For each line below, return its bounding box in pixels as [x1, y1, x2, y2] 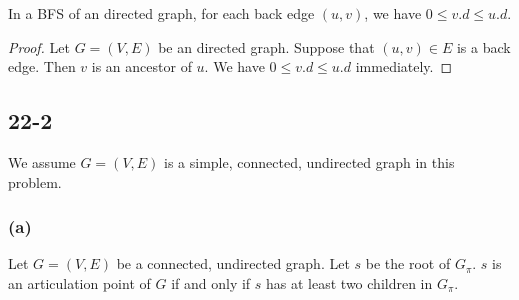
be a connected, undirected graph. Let [116, 253, 350, 274]
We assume [8, 151, 76, 172]
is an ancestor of [91, 56, 192, 77]
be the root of [365, 253, 451, 274]
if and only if [171, 272, 251, 293]
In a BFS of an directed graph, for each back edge [8, 3, 315, 23]
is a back [456, 36, 511, 57]
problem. [8, 171, 62, 192]
